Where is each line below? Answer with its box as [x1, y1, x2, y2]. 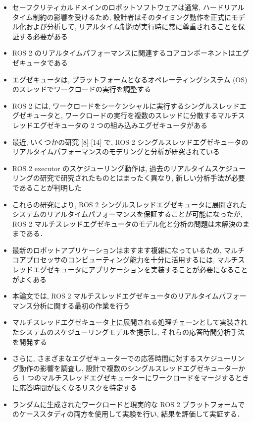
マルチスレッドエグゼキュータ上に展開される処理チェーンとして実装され [12, 317, 248, 327]
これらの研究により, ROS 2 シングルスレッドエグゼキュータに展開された [12, 199, 247, 209]
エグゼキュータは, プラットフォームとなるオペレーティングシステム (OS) [12, 74, 248, 84]
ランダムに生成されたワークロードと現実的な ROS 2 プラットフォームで [12, 399, 245, 409]
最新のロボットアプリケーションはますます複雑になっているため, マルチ [12, 244, 245, 255]
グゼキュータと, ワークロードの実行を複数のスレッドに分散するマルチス [12, 110, 245, 121]
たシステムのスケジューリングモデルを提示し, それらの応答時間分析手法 [12, 327, 245, 337]
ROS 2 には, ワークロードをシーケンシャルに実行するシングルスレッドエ [12, 100, 247, 111]
